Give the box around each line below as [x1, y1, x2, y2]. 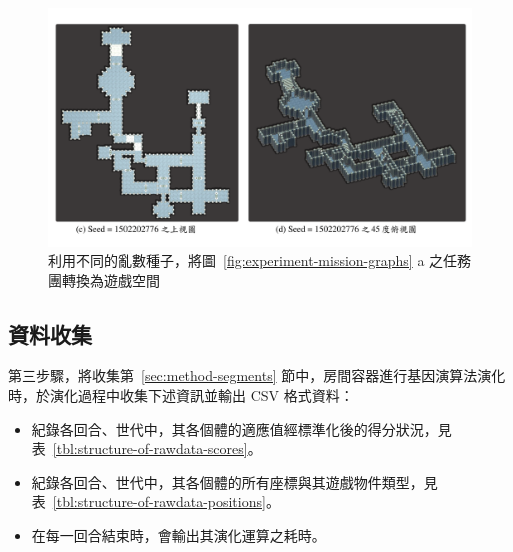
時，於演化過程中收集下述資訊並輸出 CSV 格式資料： [8, 385, 354, 406]
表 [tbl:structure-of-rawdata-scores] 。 [31, 438, 262, 459]
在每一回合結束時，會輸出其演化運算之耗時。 [31, 525, 326, 546]
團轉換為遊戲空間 [48, 269, 160, 290]
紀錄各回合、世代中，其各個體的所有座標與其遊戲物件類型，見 [31, 471, 438, 492]
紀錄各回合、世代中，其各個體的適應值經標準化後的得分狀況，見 [31, 418, 452, 439]
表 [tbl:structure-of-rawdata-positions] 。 [31, 491, 280, 512]
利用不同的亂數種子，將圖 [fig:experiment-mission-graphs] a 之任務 [48, 250, 472, 271]
